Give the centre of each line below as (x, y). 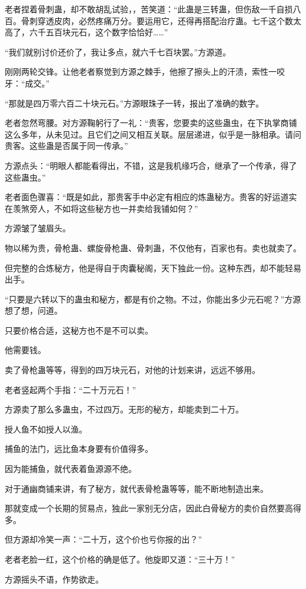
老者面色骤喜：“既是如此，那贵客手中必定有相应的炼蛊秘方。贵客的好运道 (147, 197)
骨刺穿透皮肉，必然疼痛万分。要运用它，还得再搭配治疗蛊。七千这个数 (157, 20)
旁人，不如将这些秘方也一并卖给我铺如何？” (114, 208)
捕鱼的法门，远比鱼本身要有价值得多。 (79, 449)
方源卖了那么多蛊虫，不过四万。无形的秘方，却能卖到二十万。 (124, 409)
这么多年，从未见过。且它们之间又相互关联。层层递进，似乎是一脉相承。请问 (153, 134)
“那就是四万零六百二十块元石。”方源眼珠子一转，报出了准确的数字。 (134, 103)
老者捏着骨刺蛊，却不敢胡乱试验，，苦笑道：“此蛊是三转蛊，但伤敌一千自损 (149, 9)
